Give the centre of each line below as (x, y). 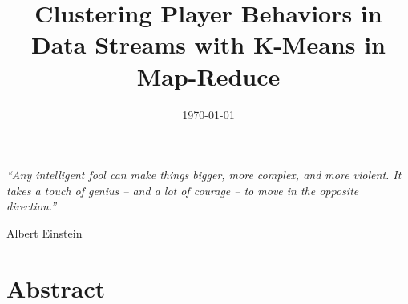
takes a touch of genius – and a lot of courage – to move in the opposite (183, 190)
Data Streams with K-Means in (208, 44)
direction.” (32, 206)
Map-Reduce (208, 76)
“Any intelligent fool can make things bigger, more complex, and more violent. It (204, 175)
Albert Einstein (44, 232)
